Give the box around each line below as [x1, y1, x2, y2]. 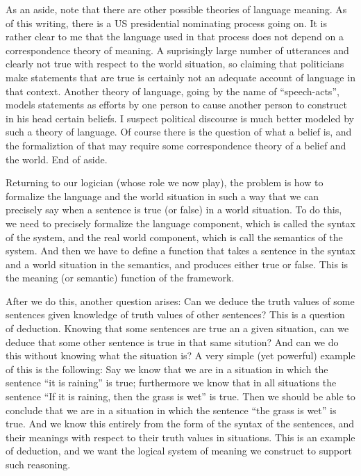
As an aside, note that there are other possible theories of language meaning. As [6, 2, 347, 16]
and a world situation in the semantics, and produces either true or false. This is [6, 256, 349, 271]
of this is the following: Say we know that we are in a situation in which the [6, 361, 328, 376]
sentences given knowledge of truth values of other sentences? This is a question [6, 307, 345, 322]
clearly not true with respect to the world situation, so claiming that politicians [6, 56, 344, 71]
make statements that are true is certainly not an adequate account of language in [6, 69, 355, 84]
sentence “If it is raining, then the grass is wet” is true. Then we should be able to [6, 389, 355, 404]
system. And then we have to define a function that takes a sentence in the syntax [6, 243, 355, 258]
